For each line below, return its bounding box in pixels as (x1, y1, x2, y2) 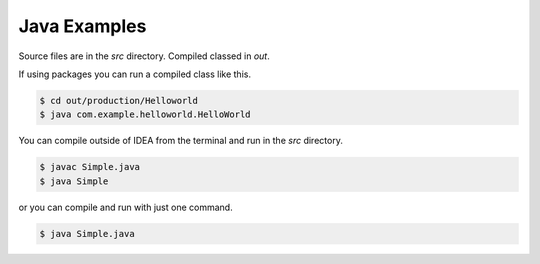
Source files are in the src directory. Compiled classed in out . (18, 50, 270, 62)
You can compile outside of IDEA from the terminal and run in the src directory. (18, 135, 344, 147)
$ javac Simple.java (39, 161, 140, 173)
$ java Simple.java (39, 228, 135, 239)
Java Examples (18, 15, 147, 37)
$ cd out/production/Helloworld (39, 95, 199, 106)
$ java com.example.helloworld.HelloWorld (39, 109, 251, 120)
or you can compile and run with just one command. (18, 201, 234, 213)
